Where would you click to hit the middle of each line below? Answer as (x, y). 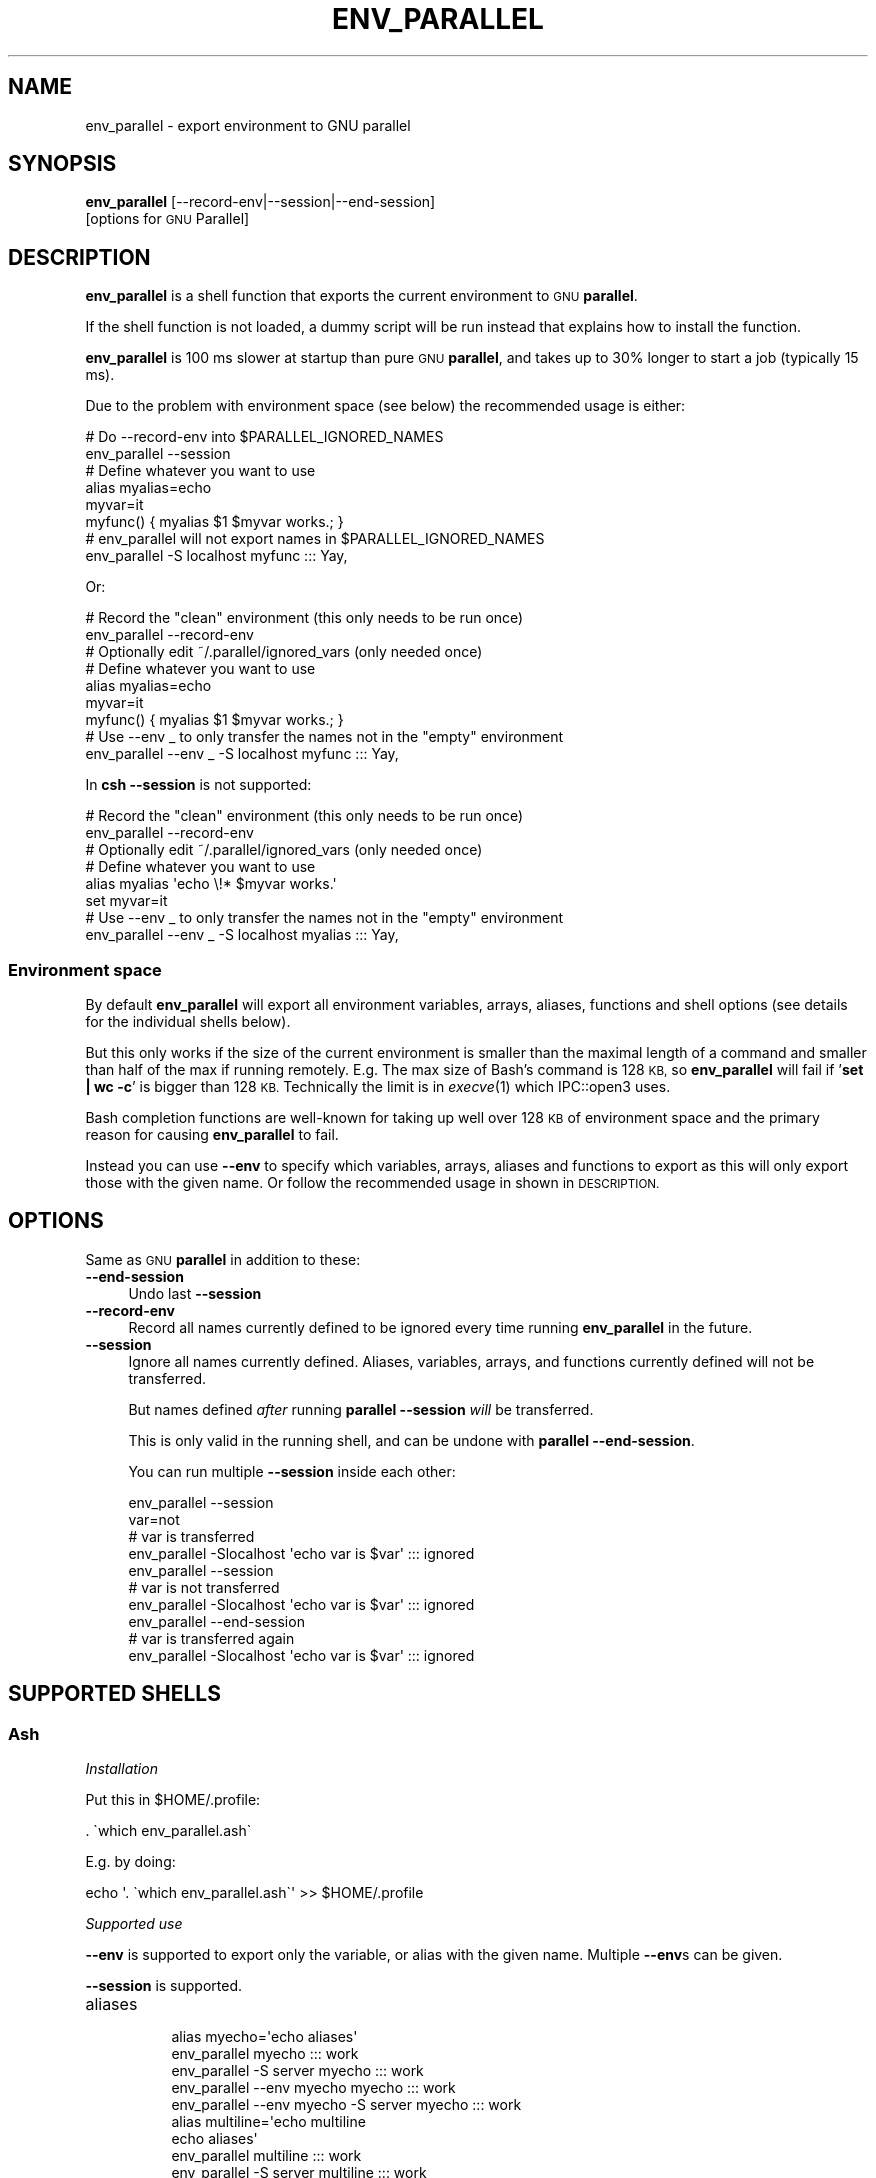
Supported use (134, 1924)
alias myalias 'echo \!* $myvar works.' (211, 884)
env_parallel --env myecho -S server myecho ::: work (346, 2105)
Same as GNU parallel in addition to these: (223, 1259)
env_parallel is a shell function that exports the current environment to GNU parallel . (361, 296)
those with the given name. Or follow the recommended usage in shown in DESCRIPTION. (372, 1183)
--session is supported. (164, 1986)
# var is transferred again (211, 1638)
